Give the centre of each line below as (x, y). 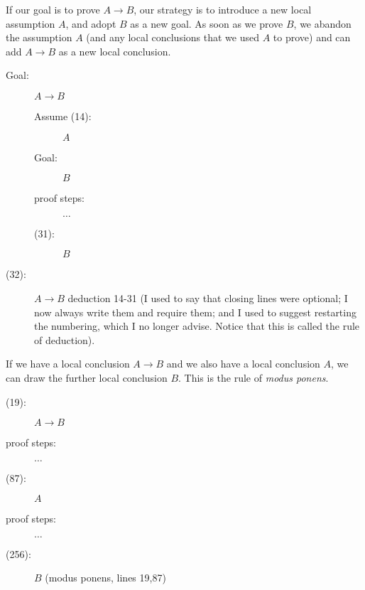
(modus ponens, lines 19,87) (105, 578)
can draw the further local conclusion (87, 377)
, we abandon (322, 23)
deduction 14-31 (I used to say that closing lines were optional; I (208, 297)
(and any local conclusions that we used (173, 37)
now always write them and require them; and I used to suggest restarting (195, 312)
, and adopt (91, 23)
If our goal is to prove (53, 9)
